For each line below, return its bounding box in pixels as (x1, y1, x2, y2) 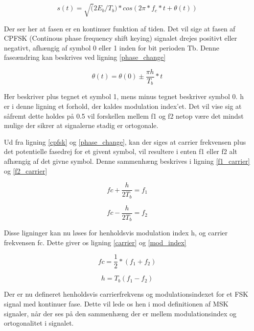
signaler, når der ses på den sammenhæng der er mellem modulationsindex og (4, 308, 237, 318)
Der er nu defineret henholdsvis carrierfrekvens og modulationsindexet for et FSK (4, 289, 249, 299)
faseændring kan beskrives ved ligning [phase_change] (4, 52, 166, 62)
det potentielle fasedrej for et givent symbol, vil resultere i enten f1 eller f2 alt (4, 146, 237, 156)
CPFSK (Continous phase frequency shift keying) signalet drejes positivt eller (4, 33, 237, 43)
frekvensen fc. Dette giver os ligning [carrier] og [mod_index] (4, 237, 186, 247)
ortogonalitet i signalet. (4, 318, 74, 328)
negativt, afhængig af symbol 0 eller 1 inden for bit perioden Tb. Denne (4, 42, 219, 52)
